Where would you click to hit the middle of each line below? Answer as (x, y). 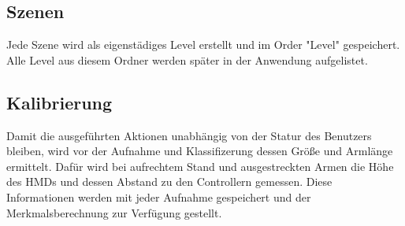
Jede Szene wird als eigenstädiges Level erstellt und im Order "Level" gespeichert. (203, 44)
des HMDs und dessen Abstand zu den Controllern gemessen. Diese (169, 182)
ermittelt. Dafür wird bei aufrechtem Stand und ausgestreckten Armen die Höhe (200, 166)
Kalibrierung (59, 102)
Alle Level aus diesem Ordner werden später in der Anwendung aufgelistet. (187, 59)
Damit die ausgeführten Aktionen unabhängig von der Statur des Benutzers (189, 135)
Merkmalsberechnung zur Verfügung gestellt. (114, 212)
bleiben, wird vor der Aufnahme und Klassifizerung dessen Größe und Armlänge (200, 151)
